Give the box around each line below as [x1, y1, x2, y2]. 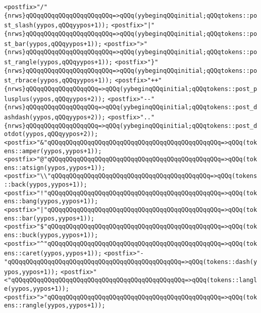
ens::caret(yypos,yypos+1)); [4, 250, 102, 257]
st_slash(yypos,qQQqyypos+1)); [4, 22, 109, 29]
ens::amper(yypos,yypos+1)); [4, 147, 102, 155]
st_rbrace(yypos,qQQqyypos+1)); [4, 77, 113, 84]
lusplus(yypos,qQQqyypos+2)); [4, 95, 106, 103]
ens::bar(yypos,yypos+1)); [4, 214, 94, 222]
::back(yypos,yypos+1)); [4, 181, 87, 189]
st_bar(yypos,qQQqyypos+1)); [4, 40, 102, 48]
